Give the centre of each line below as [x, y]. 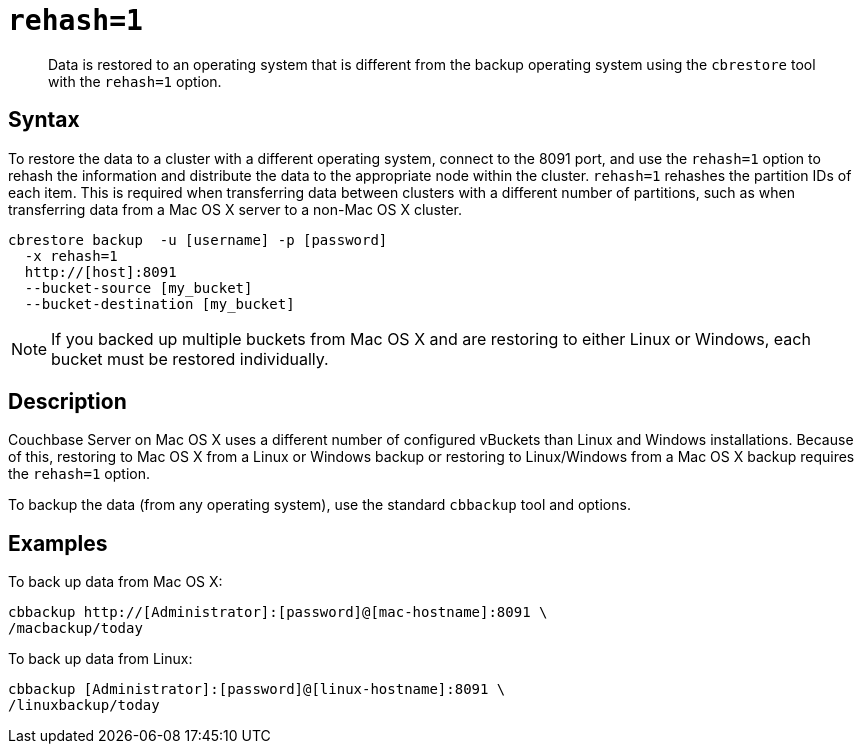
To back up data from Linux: [100, 659]
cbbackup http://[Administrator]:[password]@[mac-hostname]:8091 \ [278, 612]
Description [67, 402]
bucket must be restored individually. [190, 358]
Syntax [44, 120]
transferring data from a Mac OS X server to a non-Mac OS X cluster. [235, 209]
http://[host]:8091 [100, 271]
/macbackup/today [75, 628]
